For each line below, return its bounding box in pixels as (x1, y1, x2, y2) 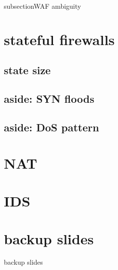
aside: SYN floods (4, 91, 94, 106)
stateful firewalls (4, 29, 115, 49)
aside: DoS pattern (4, 119, 99, 134)
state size (4, 63, 51, 78)
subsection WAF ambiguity (4, 1, 81, 11)
